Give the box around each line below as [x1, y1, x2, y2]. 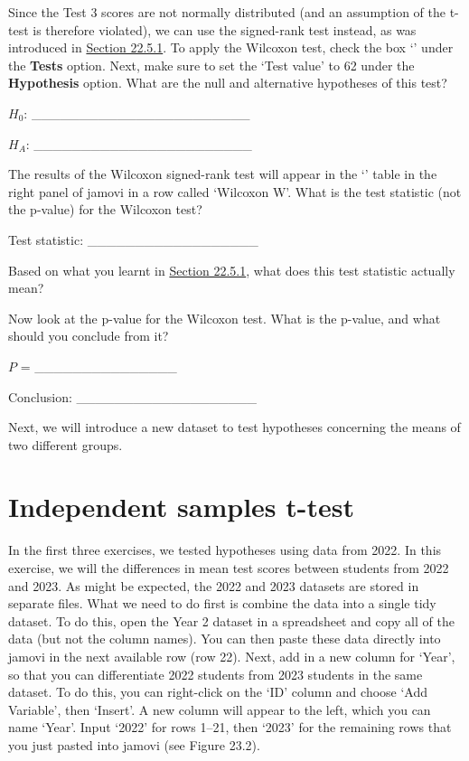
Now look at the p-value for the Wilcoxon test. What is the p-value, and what [8, 308, 441, 327]
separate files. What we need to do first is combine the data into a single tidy [8, 594, 436, 613]
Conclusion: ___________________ [8, 387, 258, 406]
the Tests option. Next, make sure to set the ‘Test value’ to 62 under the [8, 55, 415, 74]
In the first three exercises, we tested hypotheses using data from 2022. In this [8, 540, 442, 559]
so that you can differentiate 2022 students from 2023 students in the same [8, 664, 423, 683]
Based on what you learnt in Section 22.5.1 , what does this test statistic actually [8, 260, 455, 279]
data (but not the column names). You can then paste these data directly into [8, 629, 441, 648]
